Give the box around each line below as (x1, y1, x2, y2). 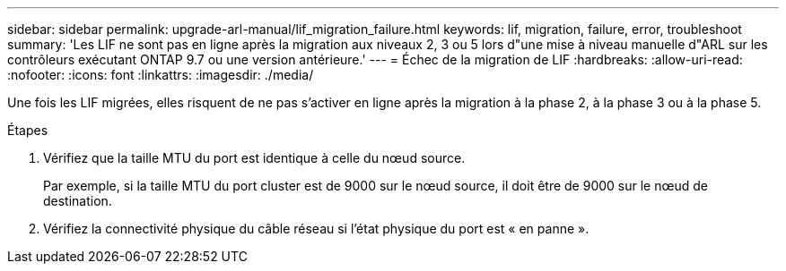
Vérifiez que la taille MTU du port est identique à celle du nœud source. (43, 150, 466, 165)
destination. (43, 193, 112, 208)
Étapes (7, 123, 48, 138)
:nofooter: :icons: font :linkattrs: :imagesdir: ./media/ (7, 67, 314, 82)
